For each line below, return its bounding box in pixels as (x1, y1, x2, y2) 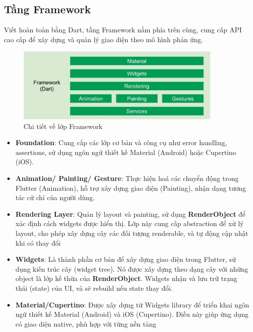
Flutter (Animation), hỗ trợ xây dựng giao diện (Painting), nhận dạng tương (15, 182, 246, 193)
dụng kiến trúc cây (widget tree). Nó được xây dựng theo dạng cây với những (15, 263, 249, 274)
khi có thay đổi (15, 237, 61, 248)
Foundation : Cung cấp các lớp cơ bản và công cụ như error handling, (15, 137, 227, 148)
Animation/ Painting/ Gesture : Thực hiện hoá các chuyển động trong (15, 173, 239, 183)
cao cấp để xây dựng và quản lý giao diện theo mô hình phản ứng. (4, 34, 203, 44)
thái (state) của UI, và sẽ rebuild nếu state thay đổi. (15, 282, 173, 293)
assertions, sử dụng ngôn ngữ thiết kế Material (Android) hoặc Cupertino (15, 147, 236, 157)
